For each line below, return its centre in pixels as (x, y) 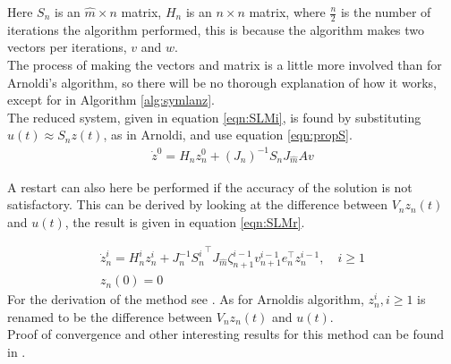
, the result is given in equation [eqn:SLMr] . (185, 221)
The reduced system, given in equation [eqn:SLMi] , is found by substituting (214, 117)
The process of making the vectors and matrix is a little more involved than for (225, 65)
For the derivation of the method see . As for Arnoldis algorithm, (186, 299)
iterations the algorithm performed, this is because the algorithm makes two (216, 29)
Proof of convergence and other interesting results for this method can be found (226, 334)
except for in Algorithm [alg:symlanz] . (111, 100)
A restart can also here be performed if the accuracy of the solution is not (210, 186)
